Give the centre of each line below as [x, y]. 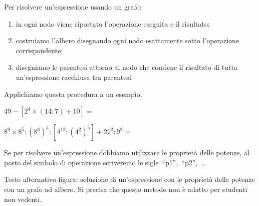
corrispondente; [39, 50]
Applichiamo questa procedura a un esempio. [73, 94]
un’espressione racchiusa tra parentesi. [74, 77]
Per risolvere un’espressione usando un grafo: [73, 7]
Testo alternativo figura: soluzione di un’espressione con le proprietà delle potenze [129, 179]
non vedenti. [23, 199]
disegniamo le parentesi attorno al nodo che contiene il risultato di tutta [126, 67]
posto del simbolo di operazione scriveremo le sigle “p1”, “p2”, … [105, 162]
